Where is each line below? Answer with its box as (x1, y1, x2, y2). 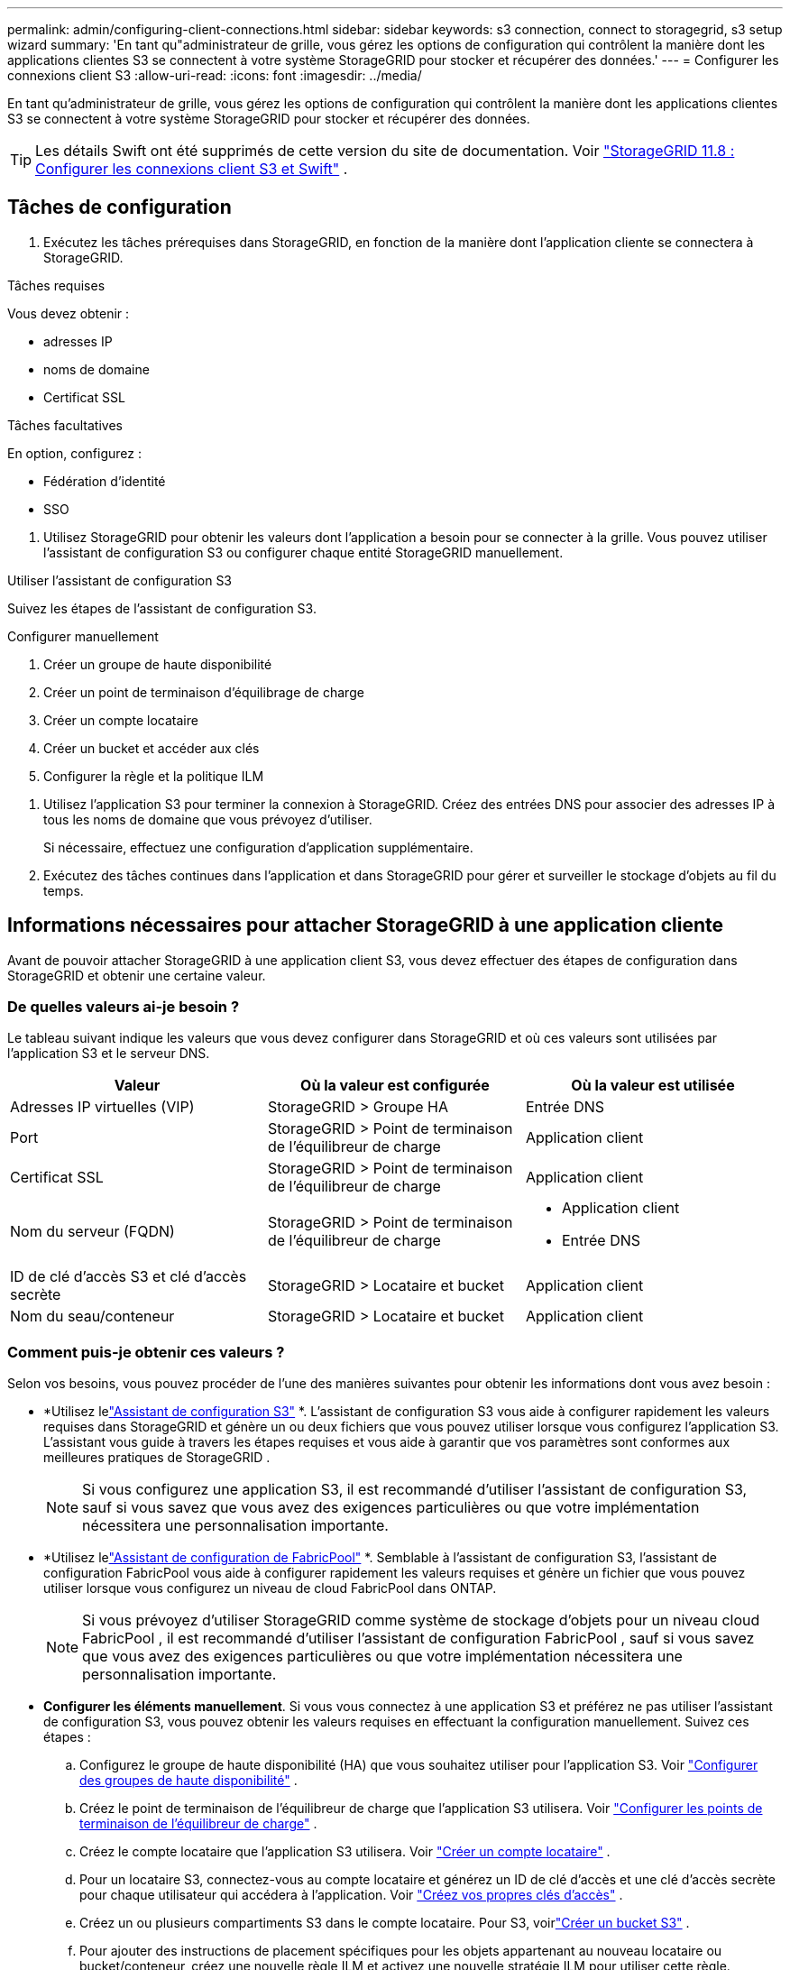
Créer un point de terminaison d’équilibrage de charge (43, 684, 364, 700)
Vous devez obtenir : (7, 305, 130, 321)
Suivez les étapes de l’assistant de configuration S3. (7, 600, 317, 616)
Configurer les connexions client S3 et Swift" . (35, 160, 348, 178)
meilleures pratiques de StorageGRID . (43, 1450, 271, 1466)
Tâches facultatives (7, 417, 123, 433)
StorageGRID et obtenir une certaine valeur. (7, 967, 266, 983)
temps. (43, 882, 84, 898)
